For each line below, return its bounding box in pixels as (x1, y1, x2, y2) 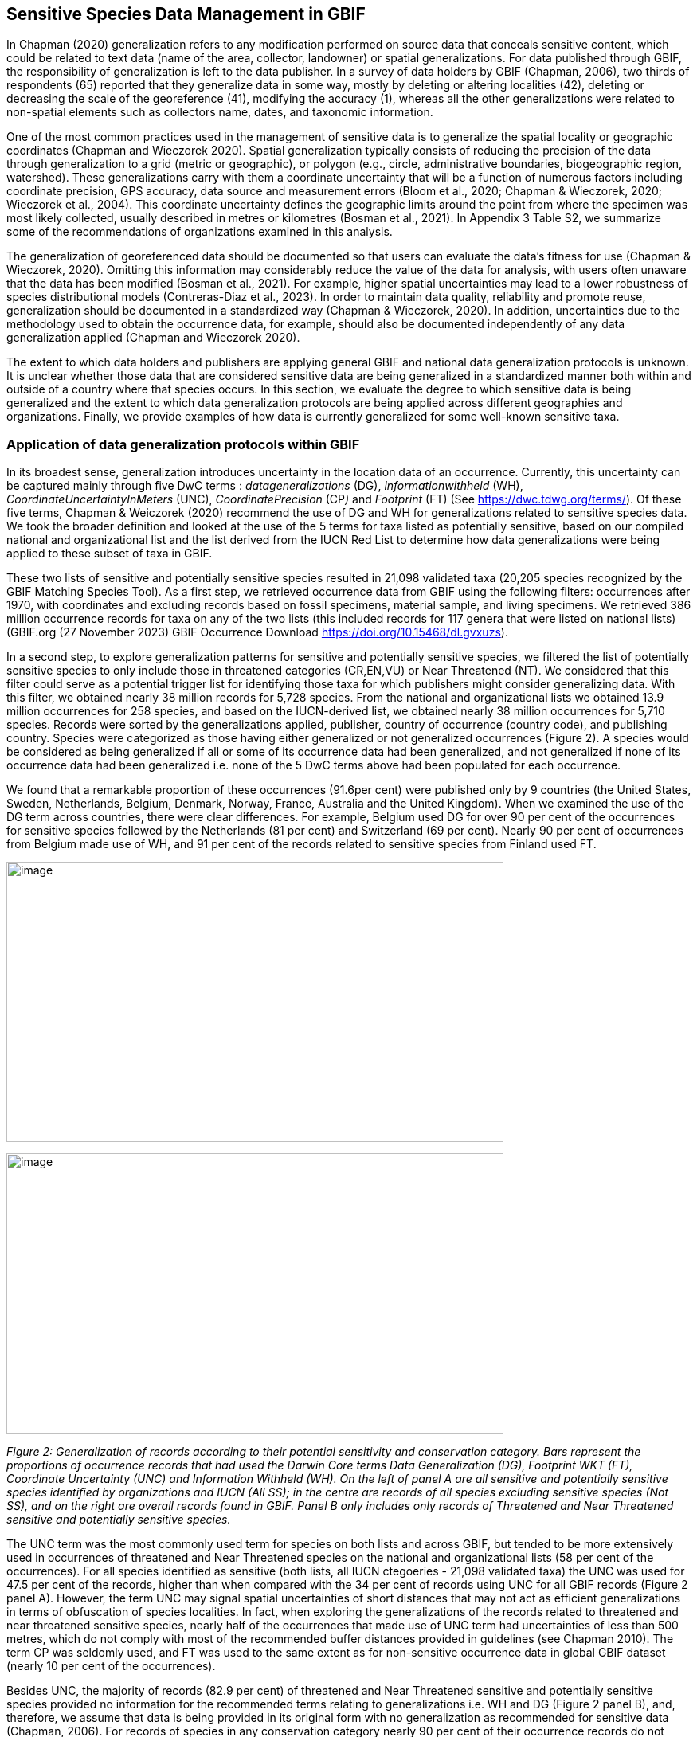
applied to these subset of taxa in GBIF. (6, 546, 213, 561)
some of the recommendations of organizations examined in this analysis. (6, 225, 393, 239)
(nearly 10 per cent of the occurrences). (6, 1659, 216, 1673)
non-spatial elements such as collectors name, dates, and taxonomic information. (6, 105, 433, 119)
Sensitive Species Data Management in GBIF (6, 4, 366, 24)
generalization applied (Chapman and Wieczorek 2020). (6, 331, 300, 345)
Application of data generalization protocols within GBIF (6, 436, 360, 452)
